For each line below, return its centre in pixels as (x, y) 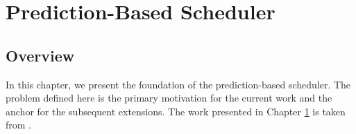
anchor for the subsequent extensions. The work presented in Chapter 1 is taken (176, 111)
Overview (40, 55)
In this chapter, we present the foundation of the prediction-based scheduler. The (178, 84)
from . (19, 125)
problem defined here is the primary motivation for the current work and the (169, 98)
